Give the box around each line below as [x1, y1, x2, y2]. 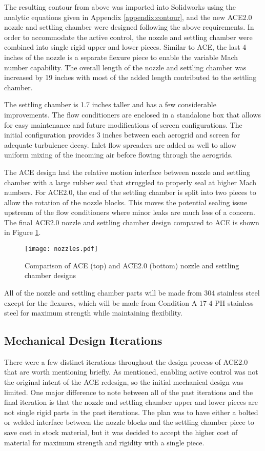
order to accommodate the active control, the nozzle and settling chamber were [4, 31, 253, 42]
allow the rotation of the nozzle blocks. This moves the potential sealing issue [4, 197, 248, 207]
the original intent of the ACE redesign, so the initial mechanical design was [4, 377, 243, 387]
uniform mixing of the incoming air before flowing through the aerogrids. [4, 149, 233, 160]
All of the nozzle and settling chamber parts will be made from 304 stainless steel [4, 287, 260, 298]
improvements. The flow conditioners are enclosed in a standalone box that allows [4, 109, 261, 120]
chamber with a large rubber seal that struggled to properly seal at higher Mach [4, 177, 257, 187]
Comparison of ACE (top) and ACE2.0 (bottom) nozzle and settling [25, 260, 239, 270]
